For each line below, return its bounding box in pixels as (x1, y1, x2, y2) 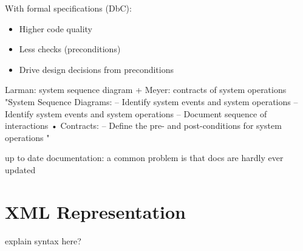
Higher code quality (19, 22, 93, 35)
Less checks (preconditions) (19, 43, 121, 55)
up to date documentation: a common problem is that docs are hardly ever (5, 151, 284, 164)
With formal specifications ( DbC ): (5, 2, 132, 14)
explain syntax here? (5, 234, 81, 247)
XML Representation (5, 199, 186, 224)
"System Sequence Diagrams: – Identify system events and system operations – (5, 95, 298, 108)
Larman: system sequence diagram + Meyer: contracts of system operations (5, 83, 287, 96)
